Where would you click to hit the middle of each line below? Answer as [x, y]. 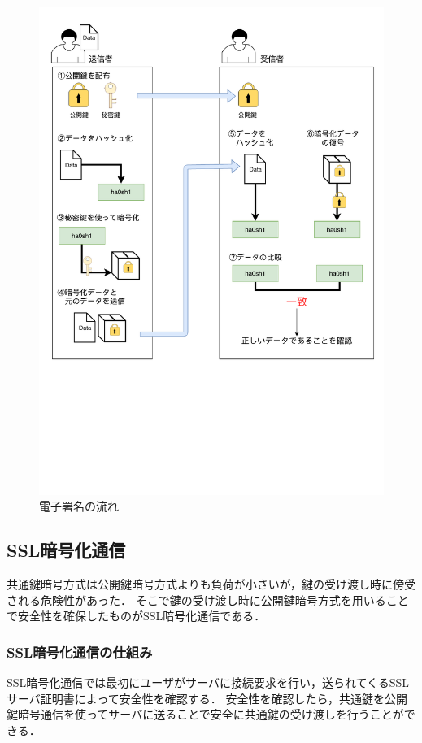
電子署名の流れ [79, 506]
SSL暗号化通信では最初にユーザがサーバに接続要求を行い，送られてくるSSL [208, 682]
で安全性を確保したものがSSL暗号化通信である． [136, 616]
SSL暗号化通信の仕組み [80, 652]
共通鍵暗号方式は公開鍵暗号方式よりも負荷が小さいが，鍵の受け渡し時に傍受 [211, 583]
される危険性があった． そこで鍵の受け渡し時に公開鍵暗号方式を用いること [208, 600]
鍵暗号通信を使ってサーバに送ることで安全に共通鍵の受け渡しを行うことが [205, 714]
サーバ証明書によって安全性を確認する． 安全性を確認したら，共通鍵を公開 [207, 698]
